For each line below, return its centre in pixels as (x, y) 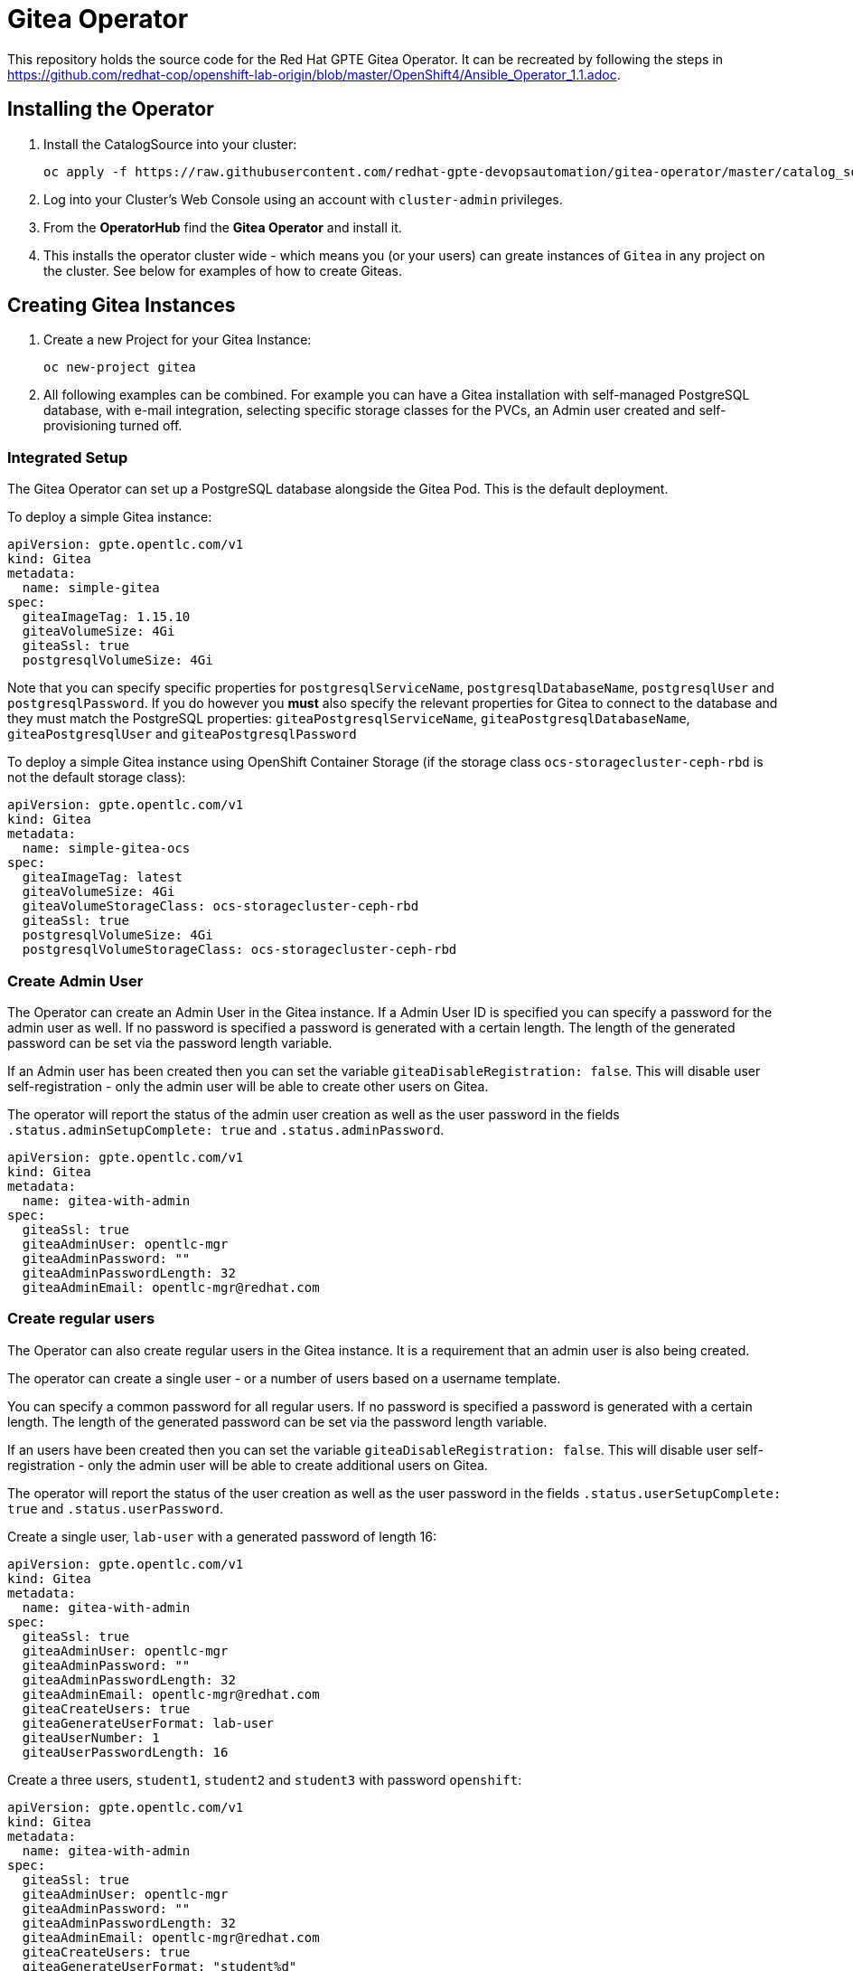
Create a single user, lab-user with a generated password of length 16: (222, 1536)
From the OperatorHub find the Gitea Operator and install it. (223, 227)
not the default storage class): (97, 778)
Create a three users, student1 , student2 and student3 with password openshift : (265, 1779)
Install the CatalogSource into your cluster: (170, 144)
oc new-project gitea (120, 368)
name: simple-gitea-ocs (106, 849)
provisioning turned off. (113, 426)
